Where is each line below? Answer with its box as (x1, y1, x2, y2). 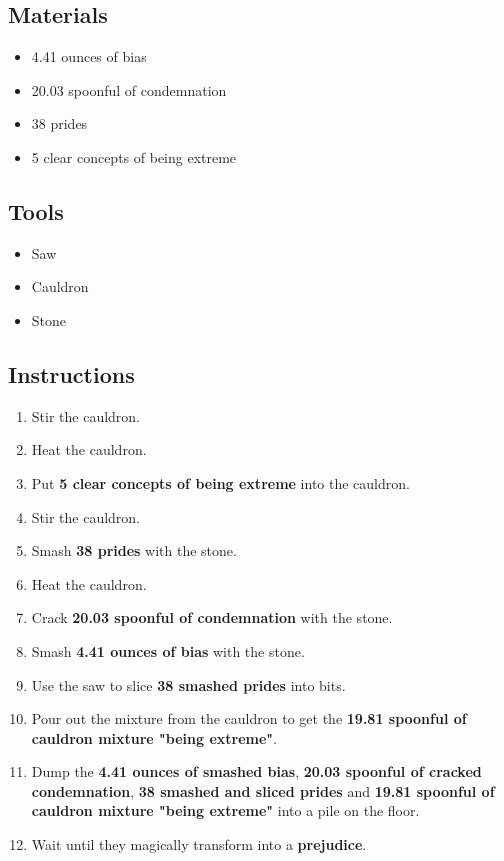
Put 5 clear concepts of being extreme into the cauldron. (31, 472, 410, 493)
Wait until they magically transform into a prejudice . (31, 834, 367, 855)
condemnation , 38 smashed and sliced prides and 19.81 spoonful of (31, 780, 495, 801)
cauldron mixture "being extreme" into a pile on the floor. (31, 800, 420, 821)
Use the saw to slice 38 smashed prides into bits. (31, 674, 346, 695)
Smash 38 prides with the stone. (31, 540, 237, 561)
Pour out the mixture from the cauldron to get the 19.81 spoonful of (31, 708, 467, 729)
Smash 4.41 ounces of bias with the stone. (31, 640, 305, 661)
